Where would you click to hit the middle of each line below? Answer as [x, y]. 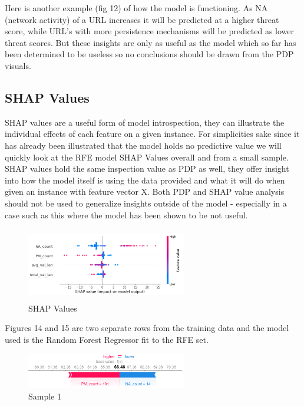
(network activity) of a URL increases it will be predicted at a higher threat [142, 19]
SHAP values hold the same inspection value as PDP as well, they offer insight [147, 168]
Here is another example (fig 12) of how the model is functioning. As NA [136, 8]
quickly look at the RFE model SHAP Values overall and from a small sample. [147, 157]
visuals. [18, 65]
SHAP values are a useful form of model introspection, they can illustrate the [145, 122]
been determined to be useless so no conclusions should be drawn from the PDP [149, 54]
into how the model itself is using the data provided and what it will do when [145, 180]
